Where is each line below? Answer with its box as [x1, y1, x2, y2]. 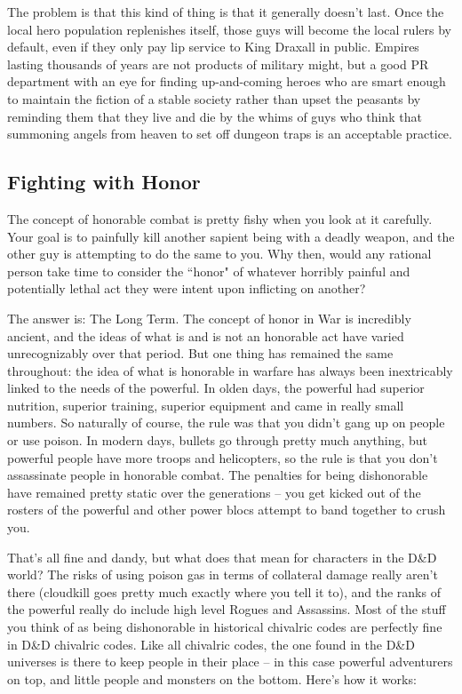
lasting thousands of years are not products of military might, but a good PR [7, 54, 429, 73]
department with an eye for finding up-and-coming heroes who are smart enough [7, 72, 446, 91]
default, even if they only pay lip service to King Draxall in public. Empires [7, 37, 419, 56]
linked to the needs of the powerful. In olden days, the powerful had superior [7, 379, 425, 397]
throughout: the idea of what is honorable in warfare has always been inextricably [7, 361, 453, 379]
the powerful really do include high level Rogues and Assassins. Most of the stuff [7, 600, 446, 618]
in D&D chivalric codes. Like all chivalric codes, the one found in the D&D [7, 634, 415, 653]
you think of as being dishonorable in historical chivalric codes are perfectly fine [7, 618, 442, 636]
